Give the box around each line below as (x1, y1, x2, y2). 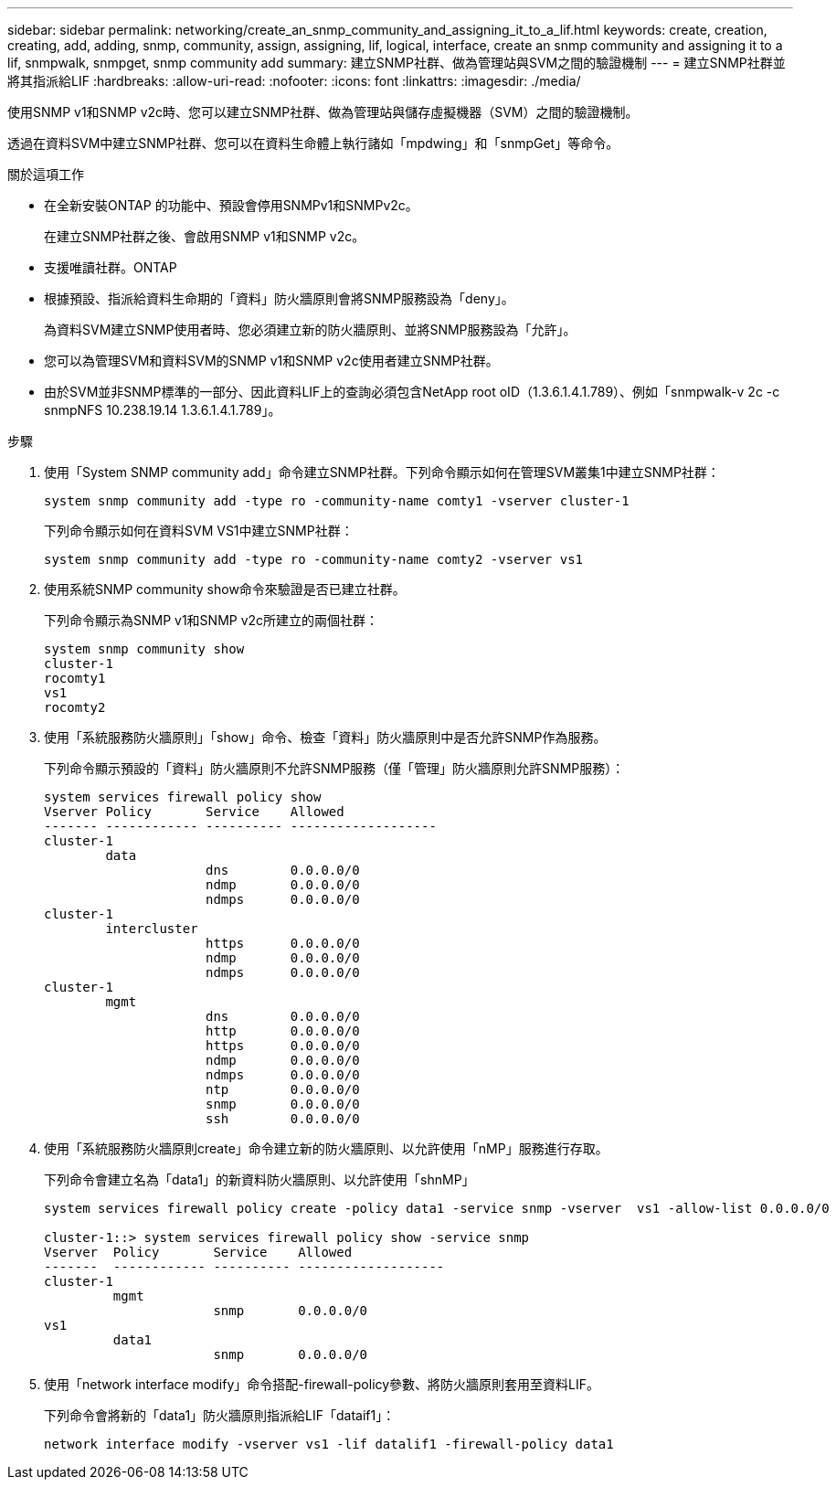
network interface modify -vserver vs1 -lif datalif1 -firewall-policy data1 (44, 1437, 614, 1451)
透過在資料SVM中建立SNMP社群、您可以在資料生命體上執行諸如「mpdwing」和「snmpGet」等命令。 (7, 135, 619, 151)
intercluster (105, 921, 198, 936)
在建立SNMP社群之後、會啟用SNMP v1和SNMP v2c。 (44, 228, 365, 244)
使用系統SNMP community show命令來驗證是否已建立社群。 (44, 581, 406, 597)
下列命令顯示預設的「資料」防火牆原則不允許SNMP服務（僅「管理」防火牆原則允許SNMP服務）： (44, 760, 625, 776)
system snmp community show (44, 642, 245, 656)
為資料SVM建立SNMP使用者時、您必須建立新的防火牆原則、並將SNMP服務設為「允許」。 (44, 322, 577, 337)
